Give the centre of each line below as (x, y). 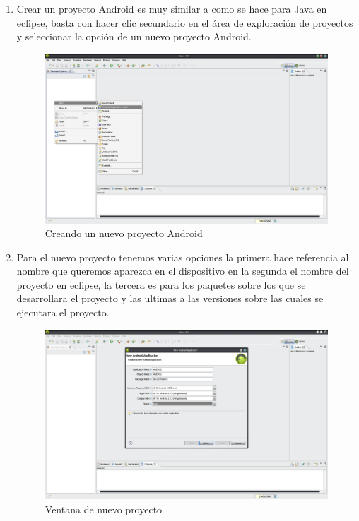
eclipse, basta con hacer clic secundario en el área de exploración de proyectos (185, 22)
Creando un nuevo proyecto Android (124, 233)
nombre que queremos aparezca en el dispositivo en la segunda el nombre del (183, 271)
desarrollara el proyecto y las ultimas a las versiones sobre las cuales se (170, 298)
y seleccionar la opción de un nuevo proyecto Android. (134, 36)
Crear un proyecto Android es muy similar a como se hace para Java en (172, 8)
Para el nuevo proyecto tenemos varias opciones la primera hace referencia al (183, 257)
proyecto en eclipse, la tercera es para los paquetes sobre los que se (161, 284)
